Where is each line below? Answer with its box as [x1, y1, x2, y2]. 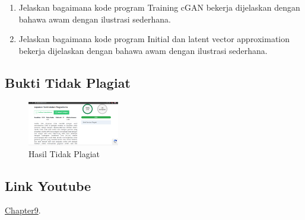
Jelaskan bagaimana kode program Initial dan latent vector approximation [18, 33, 290, 45]
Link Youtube [5, 176, 91, 195]
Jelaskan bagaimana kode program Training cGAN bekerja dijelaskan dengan [18, 1, 300, 13]
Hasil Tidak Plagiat [28, 147, 100, 160]
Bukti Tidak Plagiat [5, 73, 131, 91]
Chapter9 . [5, 204, 41, 216]
